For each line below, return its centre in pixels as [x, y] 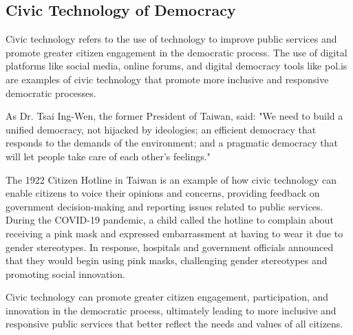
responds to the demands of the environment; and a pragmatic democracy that [172, 143]
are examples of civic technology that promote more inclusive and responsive [167, 79]
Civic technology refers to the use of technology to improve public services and [171, 39]
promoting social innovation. [65, 273]
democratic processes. [51, 93]
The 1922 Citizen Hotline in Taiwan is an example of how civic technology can [171, 179]
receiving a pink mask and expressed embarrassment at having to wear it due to [174, 233]
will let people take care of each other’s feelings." [108, 156]
